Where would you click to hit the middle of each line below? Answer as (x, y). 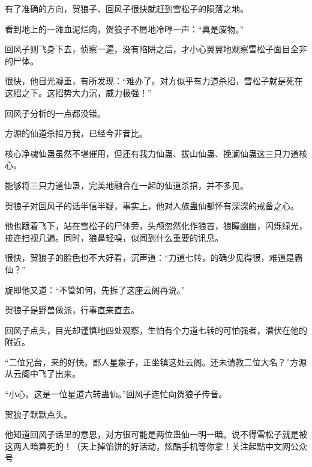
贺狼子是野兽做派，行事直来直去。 (72, 310)
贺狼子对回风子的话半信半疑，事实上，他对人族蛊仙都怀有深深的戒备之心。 (152, 205)
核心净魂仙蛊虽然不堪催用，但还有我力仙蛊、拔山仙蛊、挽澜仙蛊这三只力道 (152, 153)
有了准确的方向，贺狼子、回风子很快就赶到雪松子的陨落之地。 (127, 8)
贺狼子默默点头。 (38, 414)
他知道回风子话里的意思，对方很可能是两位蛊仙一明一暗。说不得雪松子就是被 (156, 434)
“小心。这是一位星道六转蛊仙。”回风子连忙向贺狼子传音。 (116, 394)
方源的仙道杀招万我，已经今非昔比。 (76, 133)
